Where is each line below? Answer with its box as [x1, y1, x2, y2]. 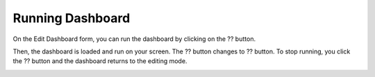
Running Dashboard [12, 10, 131, 26]
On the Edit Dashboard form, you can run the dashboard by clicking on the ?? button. [12, 35, 256, 43]
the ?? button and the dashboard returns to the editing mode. [12, 57, 187, 65]
